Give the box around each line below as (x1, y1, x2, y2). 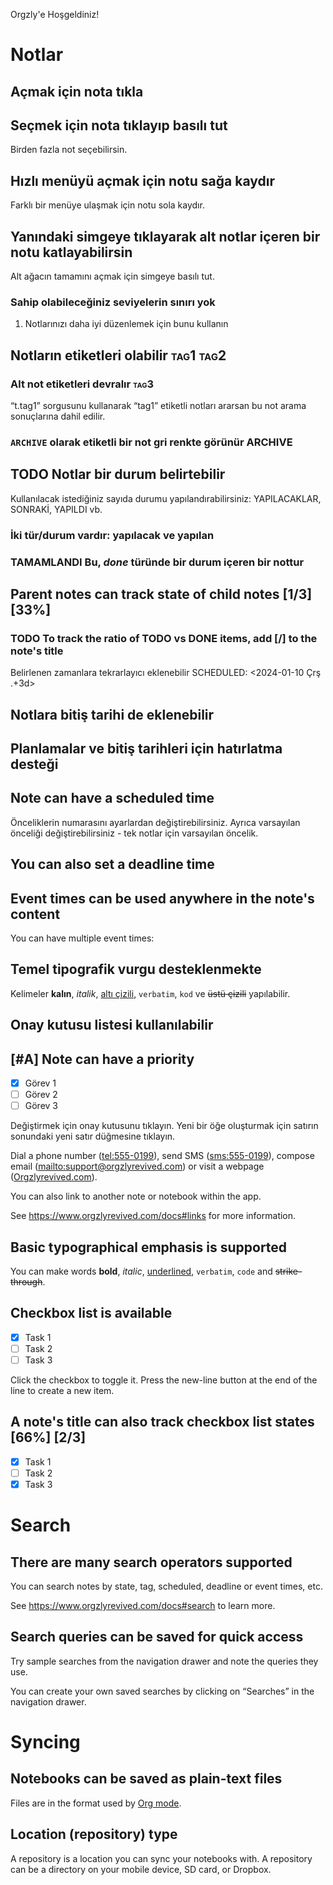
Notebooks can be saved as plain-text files (10, 1770, 283, 1788)
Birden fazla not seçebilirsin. (10, 144, 128, 156)
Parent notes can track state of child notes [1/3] (10, 585, 313, 603)
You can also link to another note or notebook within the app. (10, 1190, 262, 1203)
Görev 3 (24, 1100, 59, 1112)
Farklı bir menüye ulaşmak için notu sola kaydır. (10, 199, 205, 211)
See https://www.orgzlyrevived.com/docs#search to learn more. (10, 1600, 276, 1612)
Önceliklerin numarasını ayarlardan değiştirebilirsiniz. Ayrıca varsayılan (10, 816, 301, 828)
